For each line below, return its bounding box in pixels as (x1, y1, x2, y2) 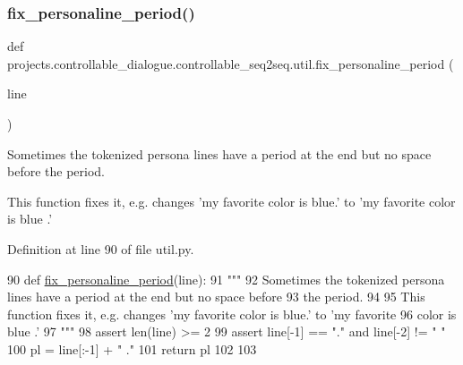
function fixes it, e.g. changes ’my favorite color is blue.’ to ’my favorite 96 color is (7, 304, 457, 323)
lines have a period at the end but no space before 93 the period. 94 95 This (7, 287, 425, 306)
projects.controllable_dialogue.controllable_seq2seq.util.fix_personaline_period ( (7, 54, 454, 72)
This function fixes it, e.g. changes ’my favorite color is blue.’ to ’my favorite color (7, 191, 456, 210)
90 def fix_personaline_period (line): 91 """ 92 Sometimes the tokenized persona (7, 269, 445, 288)
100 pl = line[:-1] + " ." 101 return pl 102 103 (7, 339, 257, 358)
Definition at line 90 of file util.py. (7, 239, 194, 258)
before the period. (7, 162, 105, 181)
